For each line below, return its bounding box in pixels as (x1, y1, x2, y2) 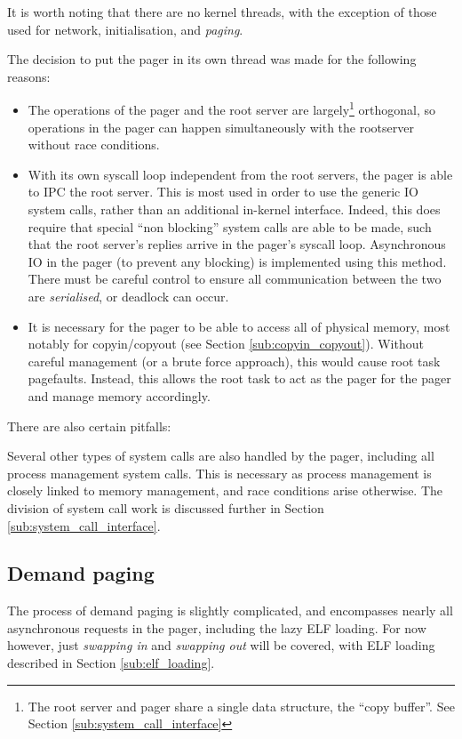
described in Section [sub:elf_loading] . (7, 654, 215, 672)
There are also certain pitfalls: (7, 416, 171, 435)
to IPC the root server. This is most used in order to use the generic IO (28, 182, 418, 201)
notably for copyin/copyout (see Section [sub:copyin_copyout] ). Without (28, 334, 424, 353)
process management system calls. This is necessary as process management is (7, 463, 432, 482)
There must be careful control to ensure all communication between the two (28, 269, 442, 288)
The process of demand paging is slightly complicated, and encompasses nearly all (7, 601, 453, 620)
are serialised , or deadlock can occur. (28, 286, 229, 305)
